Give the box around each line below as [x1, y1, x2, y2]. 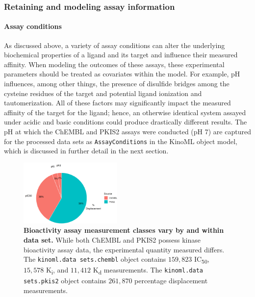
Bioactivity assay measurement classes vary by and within [24, 225, 224, 235]
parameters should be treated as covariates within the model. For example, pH [4, 69, 240, 79]
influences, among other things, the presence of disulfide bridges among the [4, 78, 229, 89]
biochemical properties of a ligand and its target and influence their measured [4, 49, 238, 60]
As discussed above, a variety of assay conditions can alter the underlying [4, 40, 225, 50]
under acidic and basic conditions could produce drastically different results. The [4, 117, 247, 127]
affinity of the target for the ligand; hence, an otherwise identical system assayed [4, 107, 246, 117]
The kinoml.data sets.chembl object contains [24, 254, 166, 264]
